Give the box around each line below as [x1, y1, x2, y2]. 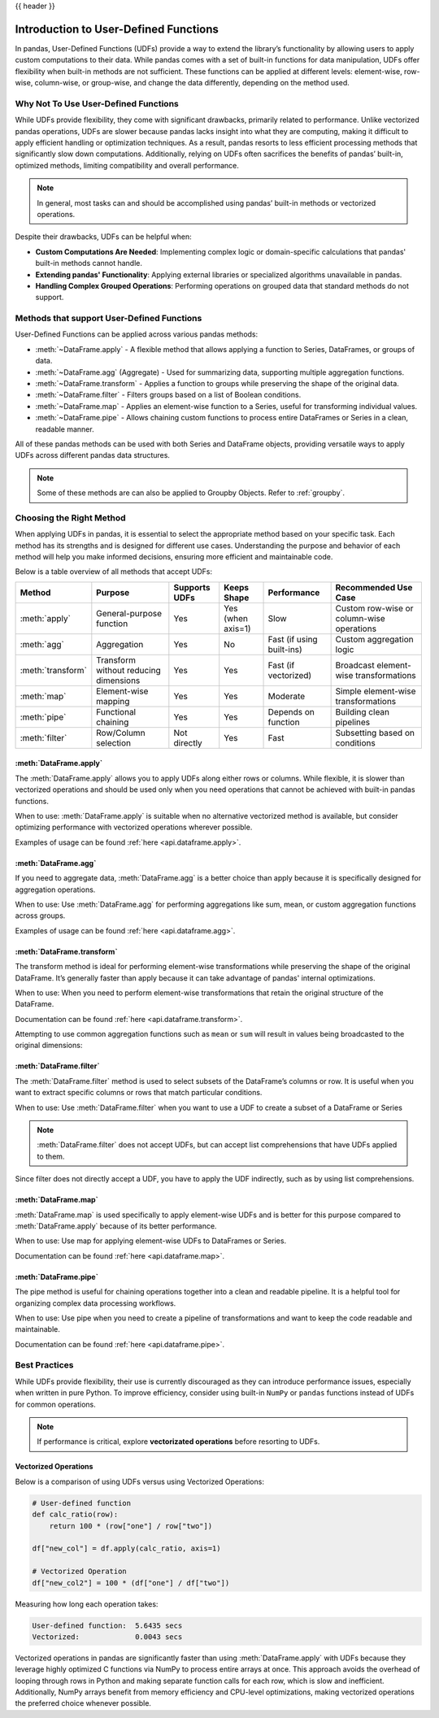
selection [96, 737, 132, 748]
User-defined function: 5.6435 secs [32, 1620, 183, 1630]
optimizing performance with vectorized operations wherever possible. [15, 822, 253, 833]
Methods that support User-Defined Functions [15, 313, 202, 324]
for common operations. [15, 1399, 97, 1409]
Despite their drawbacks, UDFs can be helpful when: [15, 232, 192, 241]
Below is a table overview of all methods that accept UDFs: [15, 567, 213, 576]
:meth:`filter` [20, 732, 67, 743]
